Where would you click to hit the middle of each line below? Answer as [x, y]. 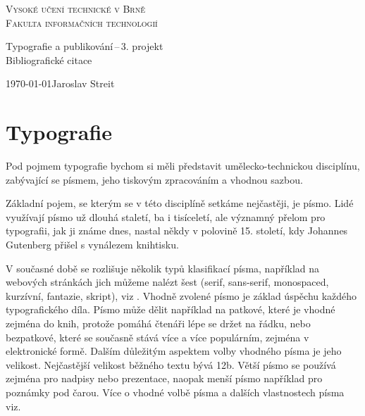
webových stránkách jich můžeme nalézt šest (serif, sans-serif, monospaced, [167, 282]
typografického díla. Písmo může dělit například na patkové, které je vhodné [171, 309]
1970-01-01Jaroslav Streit [60, 83]
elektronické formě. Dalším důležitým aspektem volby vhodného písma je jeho [174, 351]
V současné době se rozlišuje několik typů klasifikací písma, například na [163, 268]
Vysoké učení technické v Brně [75, 8]
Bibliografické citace [49, 59]
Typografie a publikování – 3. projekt [85, 46]
